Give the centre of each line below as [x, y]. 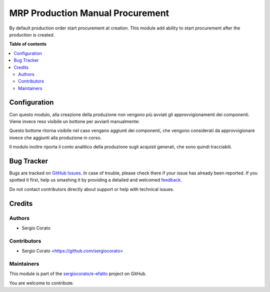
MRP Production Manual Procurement [89, 13]
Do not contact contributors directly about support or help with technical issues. [92, 189]
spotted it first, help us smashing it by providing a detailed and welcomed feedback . [96, 180]
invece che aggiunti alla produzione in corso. [55, 137]
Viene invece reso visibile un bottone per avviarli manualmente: [74, 121]
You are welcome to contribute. [41, 283]
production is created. [32, 34]
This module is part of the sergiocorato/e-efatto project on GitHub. [78, 274]
